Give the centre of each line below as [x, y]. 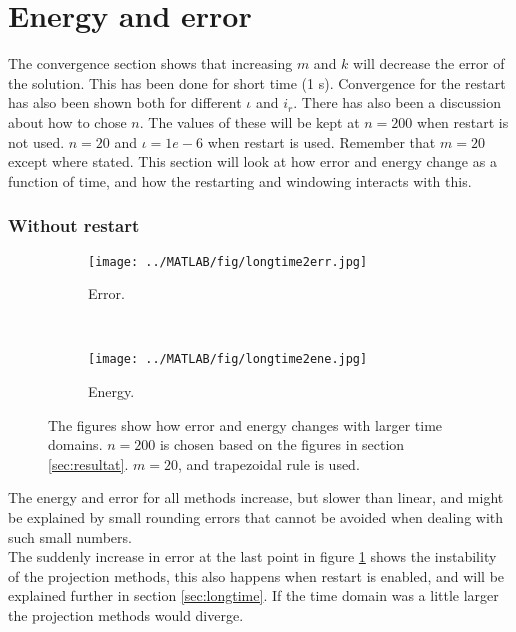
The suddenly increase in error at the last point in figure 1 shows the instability [252, 556]
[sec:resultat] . [88, 463]
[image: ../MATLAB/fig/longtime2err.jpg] [228, 261]
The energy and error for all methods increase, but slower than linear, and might [256, 497]
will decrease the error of [429, 63]
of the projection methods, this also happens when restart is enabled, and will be [256, 575]
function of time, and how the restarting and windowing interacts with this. [240, 180]
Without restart [74, 225]
